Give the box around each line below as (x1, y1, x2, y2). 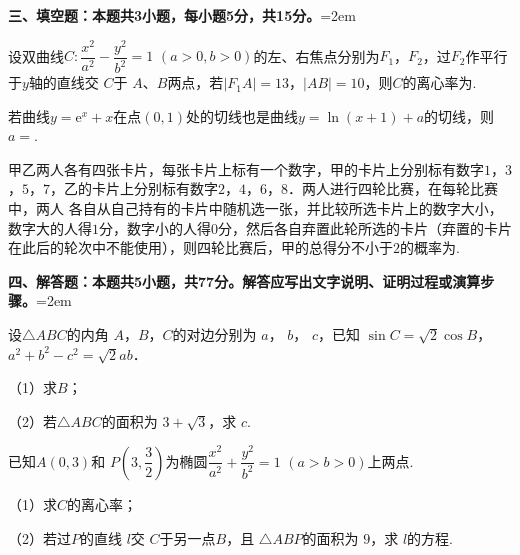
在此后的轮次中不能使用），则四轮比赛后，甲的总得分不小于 (8, 237, 393, 258)
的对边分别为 (172, 324, 257, 345)
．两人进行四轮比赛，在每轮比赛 (288, 178, 498, 199)
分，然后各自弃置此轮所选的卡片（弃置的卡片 (218, 217, 512, 238)
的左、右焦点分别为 (253, 45, 380, 66)
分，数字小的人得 (99, 217, 211, 238)
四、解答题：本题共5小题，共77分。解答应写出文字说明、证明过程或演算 (8, 270, 481, 291)
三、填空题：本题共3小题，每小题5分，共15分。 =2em (8, 5, 356, 25)
